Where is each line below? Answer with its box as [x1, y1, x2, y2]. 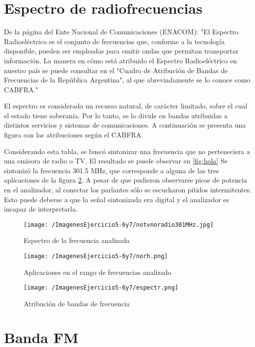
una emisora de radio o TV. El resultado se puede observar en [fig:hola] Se [4, 156, 227, 166]
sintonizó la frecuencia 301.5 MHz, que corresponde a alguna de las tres [4, 165, 219, 175]
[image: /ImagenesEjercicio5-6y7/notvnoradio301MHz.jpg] [24, 221, 214, 228]
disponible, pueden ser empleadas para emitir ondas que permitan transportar [4, 46, 239, 56]
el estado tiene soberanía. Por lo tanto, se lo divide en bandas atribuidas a [4, 110, 227, 120]
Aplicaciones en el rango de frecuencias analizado [24, 267, 171, 277]
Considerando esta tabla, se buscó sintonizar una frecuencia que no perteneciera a [4, 146, 250, 156]
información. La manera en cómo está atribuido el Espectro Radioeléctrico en [4, 55, 237, 65]
